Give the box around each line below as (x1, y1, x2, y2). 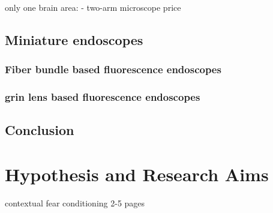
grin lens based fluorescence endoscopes (5, 89, 200, 104)
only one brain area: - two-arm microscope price (5, 1, 181, 13)
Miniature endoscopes (5, 30, 143, 49)
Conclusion (5, 121, 74, 139)
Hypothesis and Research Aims (5, 162, 269, 187)
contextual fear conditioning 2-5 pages (5, 196, 145, 209)
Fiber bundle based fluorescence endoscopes (5, 62, 221, 77)
